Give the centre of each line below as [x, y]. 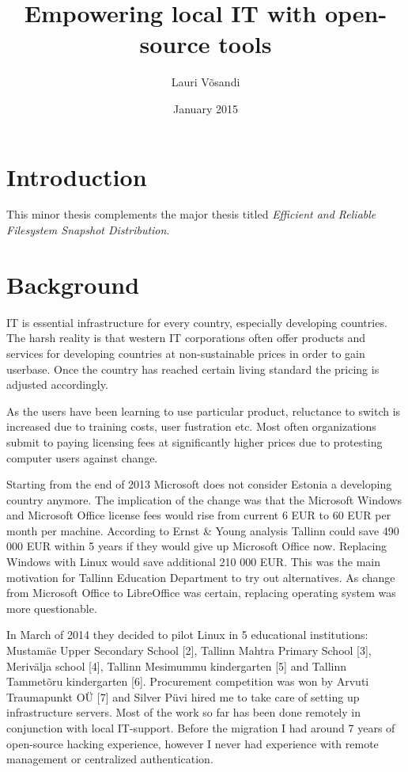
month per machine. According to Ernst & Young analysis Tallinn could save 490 [203, 530]
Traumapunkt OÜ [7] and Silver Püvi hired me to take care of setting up [183, 696]
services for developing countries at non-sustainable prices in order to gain [186, 353]
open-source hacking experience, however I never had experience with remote [193, 743]
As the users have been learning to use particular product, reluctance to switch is [204, 411]
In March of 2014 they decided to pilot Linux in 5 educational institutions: [187, 635]
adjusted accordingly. [57, 384]
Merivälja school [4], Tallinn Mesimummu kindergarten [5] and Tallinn [177, 666]
